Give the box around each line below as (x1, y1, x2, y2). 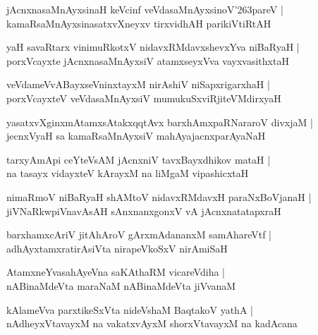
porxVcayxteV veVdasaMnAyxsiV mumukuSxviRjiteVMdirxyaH (6, 90, 281, 105)
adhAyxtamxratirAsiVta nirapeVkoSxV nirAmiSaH (6, 240, 228, 255)
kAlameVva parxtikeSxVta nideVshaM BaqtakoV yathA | (6, 302, 253, 317)
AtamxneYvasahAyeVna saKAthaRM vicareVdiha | (6, 264, 225, 279)
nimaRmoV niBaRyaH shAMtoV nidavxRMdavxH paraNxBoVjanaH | (6, 189, 312, 204)
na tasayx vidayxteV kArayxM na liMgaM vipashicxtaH (6, 166, 249, 181)
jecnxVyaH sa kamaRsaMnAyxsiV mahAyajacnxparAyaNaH (6, 128, 266, 143)
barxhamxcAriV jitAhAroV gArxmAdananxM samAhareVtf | (6, 227, 271, 242)
